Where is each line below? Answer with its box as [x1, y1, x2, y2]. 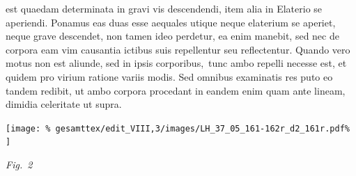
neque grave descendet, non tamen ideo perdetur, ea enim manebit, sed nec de [6, 29, 339, 43]
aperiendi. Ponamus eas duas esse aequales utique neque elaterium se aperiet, [6, 15, 336, 29]
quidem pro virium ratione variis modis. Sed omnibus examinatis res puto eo [6, 69, 333, 83]
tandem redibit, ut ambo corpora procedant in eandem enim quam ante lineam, [6, 83, 346, 97]
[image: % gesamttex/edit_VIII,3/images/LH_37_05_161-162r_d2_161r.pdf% [6, 123, 350, 134]
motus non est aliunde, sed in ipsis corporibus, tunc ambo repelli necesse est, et [6, 56, 347, 70]
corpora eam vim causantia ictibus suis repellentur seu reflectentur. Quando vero [6, 42, 350, 56]
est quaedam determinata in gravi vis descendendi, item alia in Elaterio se [6, 1, 323, 15]
